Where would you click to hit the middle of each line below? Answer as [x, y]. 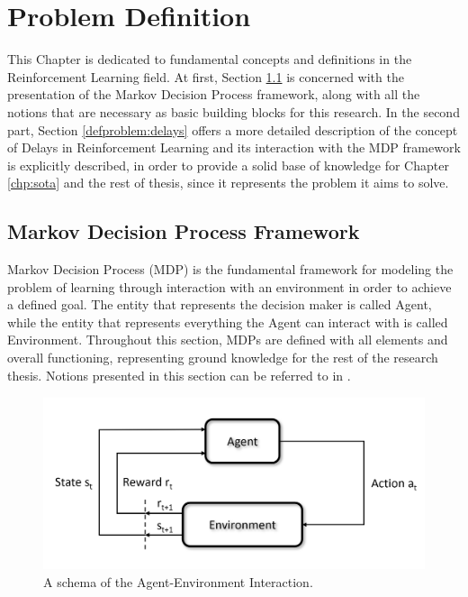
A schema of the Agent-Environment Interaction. [178, 581]
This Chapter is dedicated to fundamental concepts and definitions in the [210, 59]
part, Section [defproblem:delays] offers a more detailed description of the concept [233, 129]
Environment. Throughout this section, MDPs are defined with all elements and [228, 340]
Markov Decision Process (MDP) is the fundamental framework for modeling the [230, 269]
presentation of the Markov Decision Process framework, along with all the [214, 94]
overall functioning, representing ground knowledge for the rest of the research [223, 358]
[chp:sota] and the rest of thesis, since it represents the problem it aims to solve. [228, 183]
